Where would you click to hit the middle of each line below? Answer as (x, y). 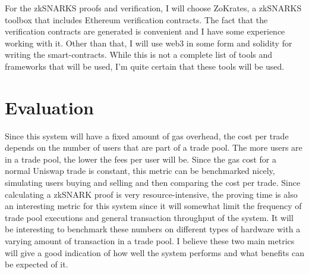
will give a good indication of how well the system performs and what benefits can (154, 252)
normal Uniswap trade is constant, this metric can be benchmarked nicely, (140, 171)
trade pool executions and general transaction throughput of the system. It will (149, 217)
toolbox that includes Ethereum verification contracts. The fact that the (136, 19)
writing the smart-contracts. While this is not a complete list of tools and (139, 55)
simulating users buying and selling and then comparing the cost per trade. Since (153, 183)
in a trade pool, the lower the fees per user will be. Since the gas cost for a (141, 159)
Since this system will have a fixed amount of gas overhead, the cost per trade (147, 136)
